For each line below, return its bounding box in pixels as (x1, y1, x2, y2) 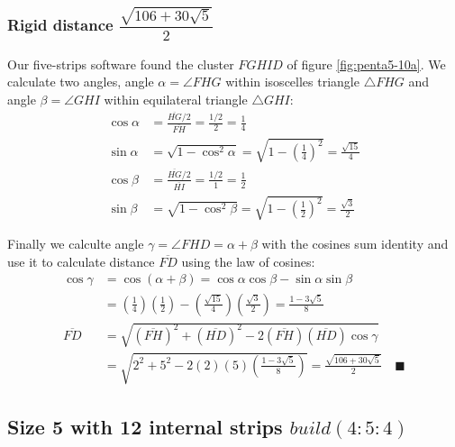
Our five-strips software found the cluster (7, 54, 234, 73)
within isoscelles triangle (225, 72, 359, 91)
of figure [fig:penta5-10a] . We (287, 54, 446, 73)
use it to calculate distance (7, 251, 155, 270)
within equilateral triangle (104, 89, 248, 108)
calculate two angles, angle (7, 72, 154, 91)
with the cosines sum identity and (261, 234, 449, 253)
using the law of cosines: (181, 251, 315, 270)
